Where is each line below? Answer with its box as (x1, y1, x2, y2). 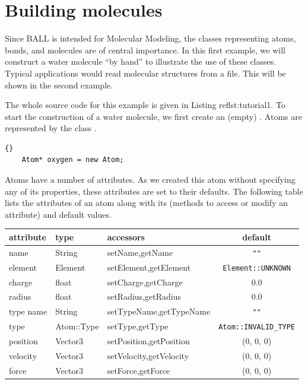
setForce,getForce (107, 364, 170, 376)
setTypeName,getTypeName (107, 305, 211, 318)
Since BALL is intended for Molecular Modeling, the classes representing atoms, (5, 32, 296, 45)
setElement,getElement (107, 261, 191, 273)
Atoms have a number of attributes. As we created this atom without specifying (5, 173, 296, 186)
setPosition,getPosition (107, 335, 190, 347)
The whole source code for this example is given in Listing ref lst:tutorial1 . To (5, 99, 285, 111)
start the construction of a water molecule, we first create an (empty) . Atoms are (5, 110, 302, 122)
